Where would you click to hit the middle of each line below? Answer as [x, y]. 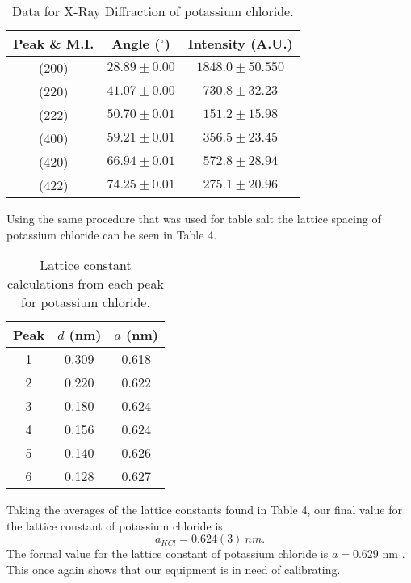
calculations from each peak [86, 284]
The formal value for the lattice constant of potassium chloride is [168, 553]
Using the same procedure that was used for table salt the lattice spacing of [194, 218]
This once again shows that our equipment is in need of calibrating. [174, 569]
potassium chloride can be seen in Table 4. [112, 234]
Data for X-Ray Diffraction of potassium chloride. [153, 11]
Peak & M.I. [54, 43]
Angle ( [136, 43]
